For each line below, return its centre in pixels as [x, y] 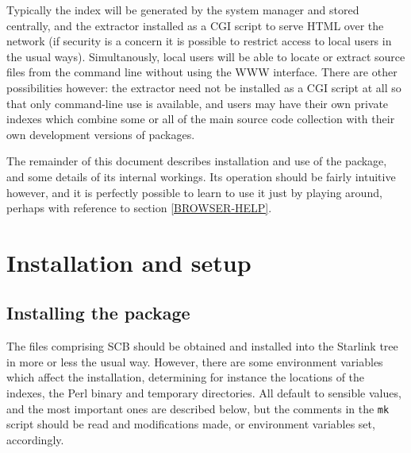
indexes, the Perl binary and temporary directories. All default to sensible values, [204, 393]
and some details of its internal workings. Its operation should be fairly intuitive [201, 176]
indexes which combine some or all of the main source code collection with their [201, 119]
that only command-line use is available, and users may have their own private [198, 103]
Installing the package [98, 313]
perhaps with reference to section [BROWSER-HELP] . [139, 208]
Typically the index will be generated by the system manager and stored [183, 10]
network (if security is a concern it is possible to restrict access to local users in [199, 41]
